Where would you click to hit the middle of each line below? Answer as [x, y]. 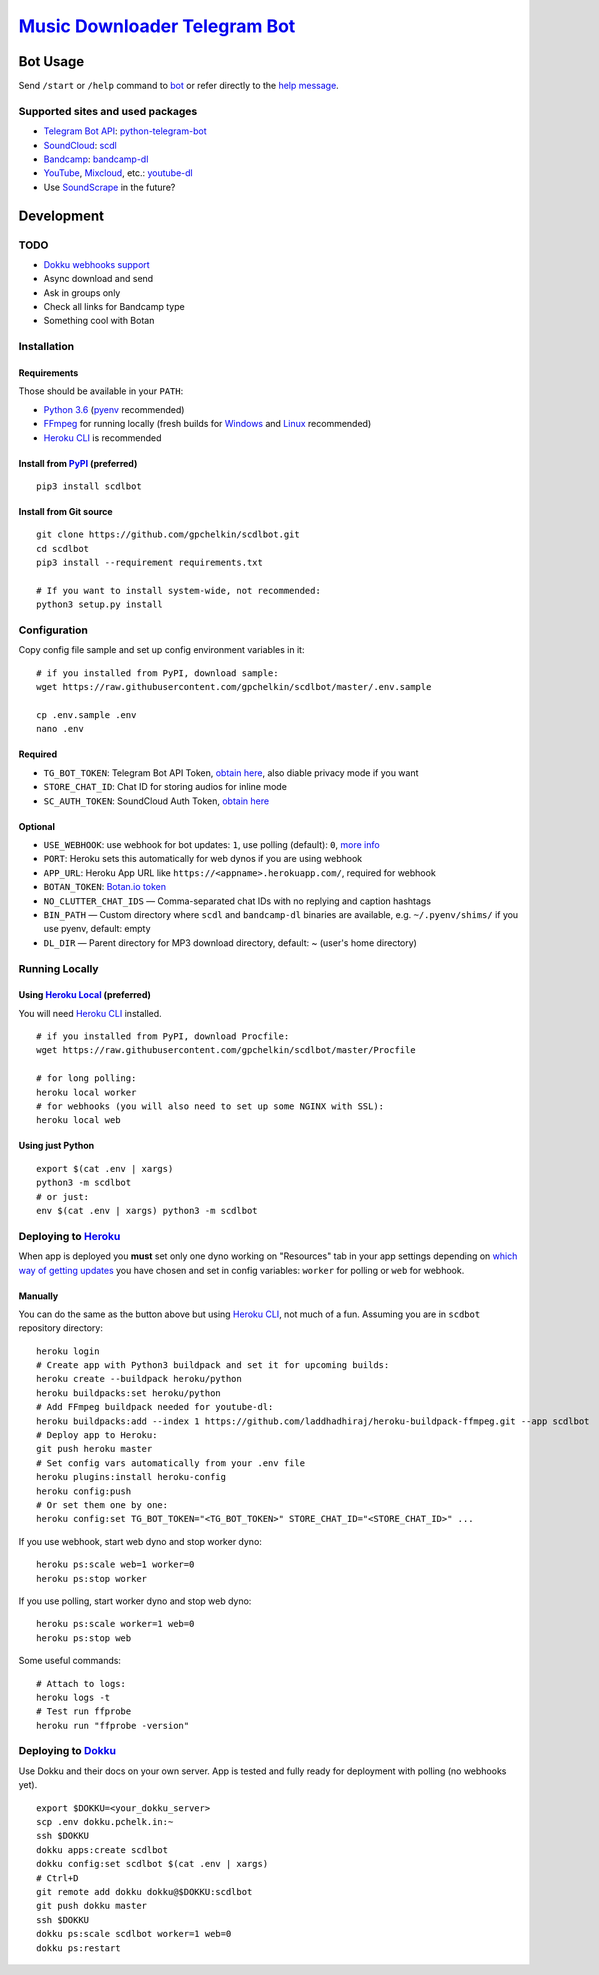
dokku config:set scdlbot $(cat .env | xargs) [152, 1864]
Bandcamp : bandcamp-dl [96, 159]
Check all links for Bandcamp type [114, 307]
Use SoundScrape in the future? [109, 187]
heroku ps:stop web [84, 1638]
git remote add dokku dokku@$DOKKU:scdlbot [144, 1891]
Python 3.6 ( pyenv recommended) [114, 409]
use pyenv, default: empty [97, 929]
